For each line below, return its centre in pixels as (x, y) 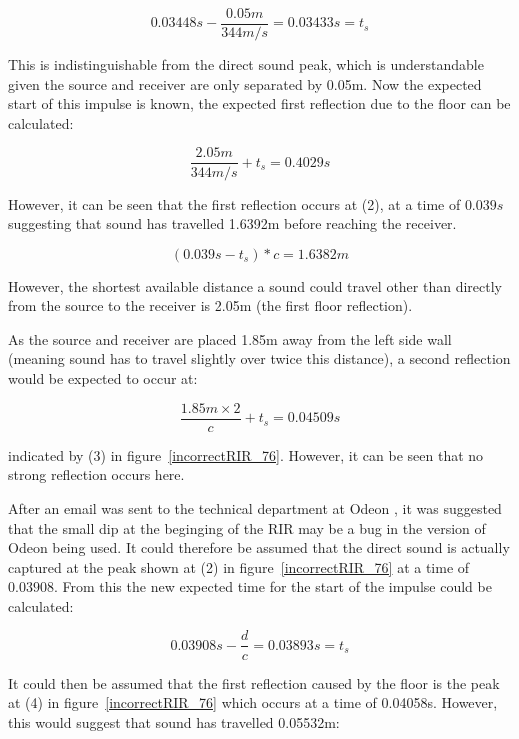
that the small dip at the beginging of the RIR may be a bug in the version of (247, 527)
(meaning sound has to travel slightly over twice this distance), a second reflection (259, 358)
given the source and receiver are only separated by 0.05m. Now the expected (245, 83)
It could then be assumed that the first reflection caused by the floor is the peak (254, 682)
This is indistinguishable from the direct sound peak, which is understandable (246, 64)
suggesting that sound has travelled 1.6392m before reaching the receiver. (232, 223)
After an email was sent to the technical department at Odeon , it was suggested (255, 507)
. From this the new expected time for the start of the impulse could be (272, 586)
